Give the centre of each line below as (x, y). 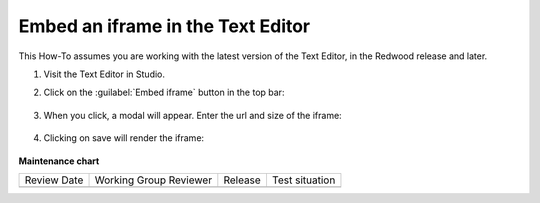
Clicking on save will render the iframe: (124, 138)
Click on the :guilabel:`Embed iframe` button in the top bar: (164, 92)
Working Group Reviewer (153, 180)
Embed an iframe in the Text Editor (164, 26)
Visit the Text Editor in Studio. (104, 74)
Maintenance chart (59, 161)
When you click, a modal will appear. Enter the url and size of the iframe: (192, 115)
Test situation (303, 180)
